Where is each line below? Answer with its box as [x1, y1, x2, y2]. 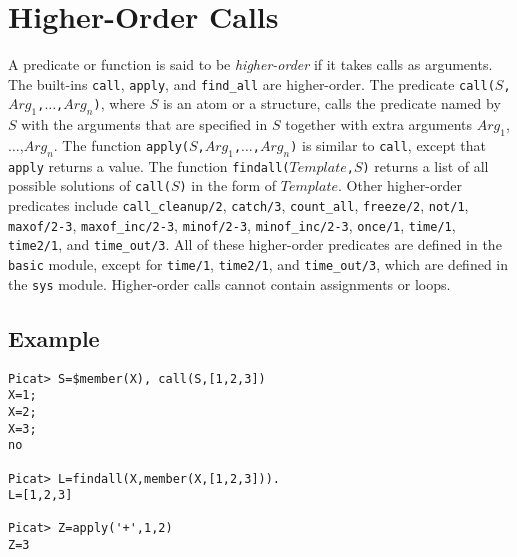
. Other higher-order [338, 175, 462, 196]
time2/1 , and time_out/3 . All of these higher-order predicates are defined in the [8, 234, 502, 255]
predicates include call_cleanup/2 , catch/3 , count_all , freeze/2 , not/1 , [8, 195, 469, 216]
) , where [93, 93, 145, 114]
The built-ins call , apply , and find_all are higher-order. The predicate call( [8, 73, 495, 94]
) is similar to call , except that [290, 134, 486, 155]
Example [8, 322, 100, 353]
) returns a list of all [362, 155, 489, 176]
